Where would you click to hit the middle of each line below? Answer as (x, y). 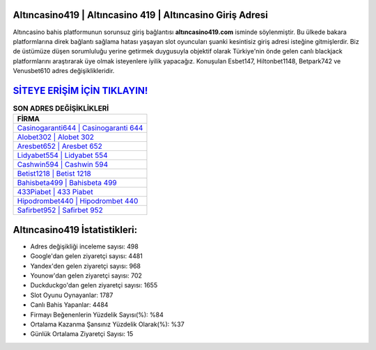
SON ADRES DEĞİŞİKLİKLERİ (61, 109)
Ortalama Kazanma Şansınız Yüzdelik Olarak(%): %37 (107, 324)
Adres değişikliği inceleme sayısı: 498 (84, 246)
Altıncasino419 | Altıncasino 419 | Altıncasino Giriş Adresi (140, 15)
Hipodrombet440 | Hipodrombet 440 (78, 201)
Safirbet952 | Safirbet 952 (60, 210)
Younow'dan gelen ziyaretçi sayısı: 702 (86, 276)
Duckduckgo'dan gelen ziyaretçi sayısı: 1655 (94, 285)
